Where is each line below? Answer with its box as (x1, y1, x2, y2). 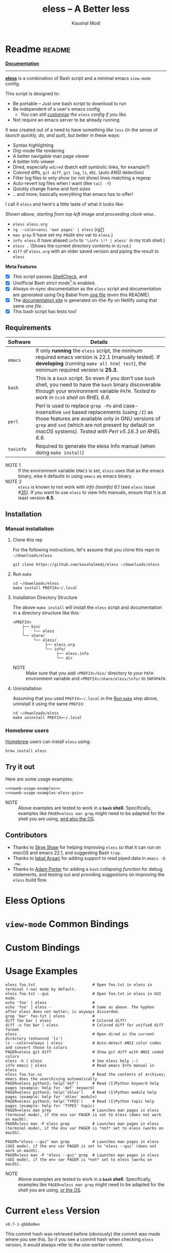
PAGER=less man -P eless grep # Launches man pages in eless (5, 1121, 159, 1126)
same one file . (12, 303, 43, 309)
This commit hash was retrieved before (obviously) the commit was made (5, 1230, 160, 1237)
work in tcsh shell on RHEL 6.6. (35, 394, 111, 401)
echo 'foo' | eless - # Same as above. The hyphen (5, 1004, 155, 1010)
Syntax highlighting (12, 142, 54, 148)
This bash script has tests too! (12, 308, 77, 314)
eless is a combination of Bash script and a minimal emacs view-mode (5, 75, 151, 81)
